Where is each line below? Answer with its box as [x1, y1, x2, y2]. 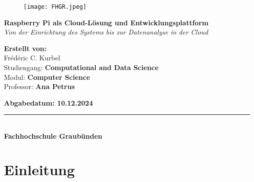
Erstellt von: [4, 43, 47, 53]
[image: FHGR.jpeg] [23, 3, 86, 10]
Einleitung [4, 159, 75, 179]
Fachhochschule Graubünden [4, 131, 103, 141]
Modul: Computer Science [4, 72, 90, 82]
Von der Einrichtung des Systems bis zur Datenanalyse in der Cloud [4, 27, 209, 37]
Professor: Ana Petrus [4, 81, 75, 91]
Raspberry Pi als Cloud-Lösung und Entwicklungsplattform [4, 17, 209, 27]
